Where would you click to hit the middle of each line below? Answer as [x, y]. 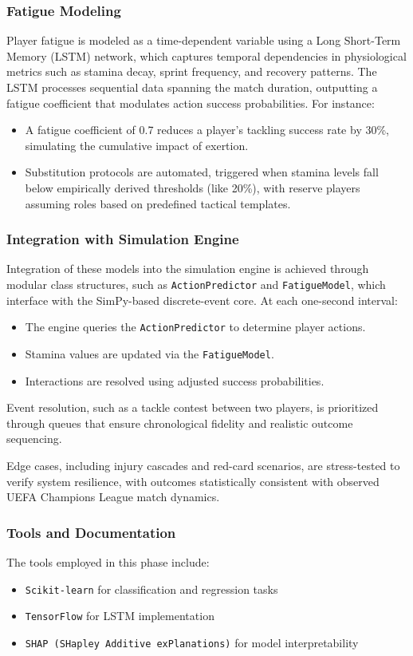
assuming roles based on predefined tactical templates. [158, 203]
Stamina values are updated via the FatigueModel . [149, 353]
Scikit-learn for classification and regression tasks [151, 589]
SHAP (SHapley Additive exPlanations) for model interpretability [192, 642]
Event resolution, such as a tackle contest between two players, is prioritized [193, 407]
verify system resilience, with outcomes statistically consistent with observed [193, 481]
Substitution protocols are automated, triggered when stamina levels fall [202, 172]
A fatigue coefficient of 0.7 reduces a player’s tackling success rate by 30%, [207, 130]
